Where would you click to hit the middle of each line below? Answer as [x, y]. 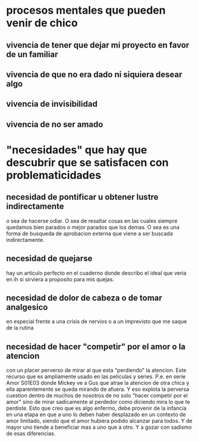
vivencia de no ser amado [55, 124]
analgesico [27, 307]
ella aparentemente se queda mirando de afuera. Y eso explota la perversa [98, 389]
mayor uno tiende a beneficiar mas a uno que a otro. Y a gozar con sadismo [99, 427]
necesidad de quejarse [49, 259]
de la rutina [20, 328]
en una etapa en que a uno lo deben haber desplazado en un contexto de [96, 415]
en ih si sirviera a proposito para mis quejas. [60, 279]
